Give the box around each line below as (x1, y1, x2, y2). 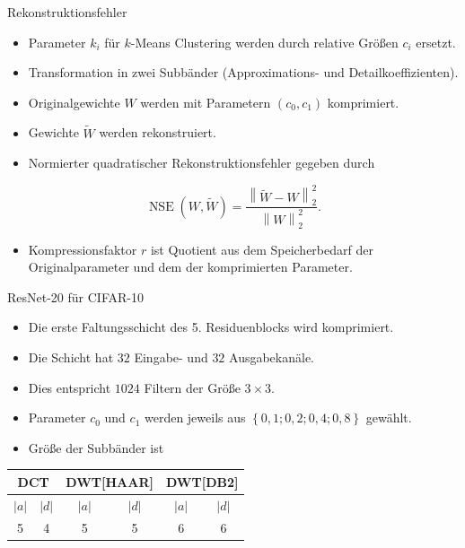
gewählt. (365, 408, 412, 427)
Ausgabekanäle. (229, 347, 315, 366)
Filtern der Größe (144, 378, 241, 396)
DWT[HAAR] (66, 472, 154, 491)
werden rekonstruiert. (99, 123, 216, 142)
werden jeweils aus (144, 408, 246, 427)
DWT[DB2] (165, 472, 239, 491)
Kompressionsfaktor (28, 239, 137, 258)
